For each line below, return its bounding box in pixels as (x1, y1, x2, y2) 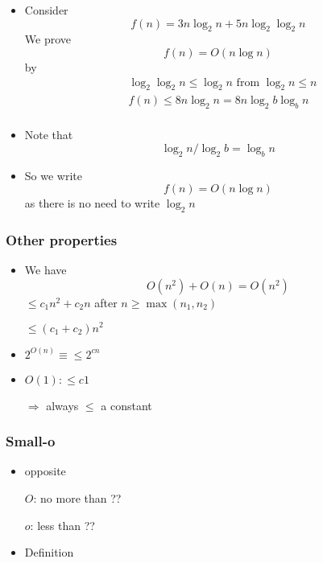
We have (24, 261, 67, 278)
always (46, 397, 79, 413)
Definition (24, 544, 74, 561)
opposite (24, 462, 66, 479)
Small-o (6, 431, 56, 451)
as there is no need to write (24, 195, 160, 212)
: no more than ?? (33, 489, 122, 506)
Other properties (6, 229, 118, 249)
